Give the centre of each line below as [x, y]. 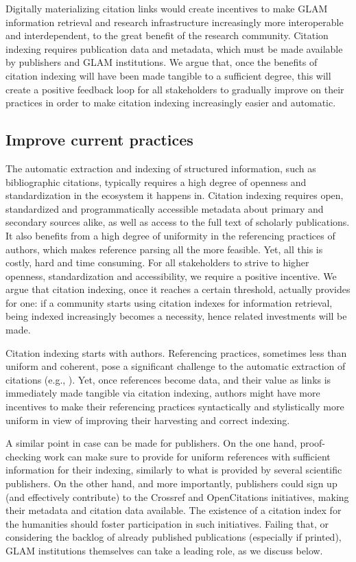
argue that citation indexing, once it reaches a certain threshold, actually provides [178, 289]
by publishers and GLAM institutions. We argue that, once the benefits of [162, 62]
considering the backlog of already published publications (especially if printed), [174, 537]
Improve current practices [99, 140]
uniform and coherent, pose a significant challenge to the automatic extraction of [176, 366]
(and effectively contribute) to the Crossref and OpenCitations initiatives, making [177, 496]
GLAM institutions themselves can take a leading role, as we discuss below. [164, 550]
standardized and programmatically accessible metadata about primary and [165, 208]
